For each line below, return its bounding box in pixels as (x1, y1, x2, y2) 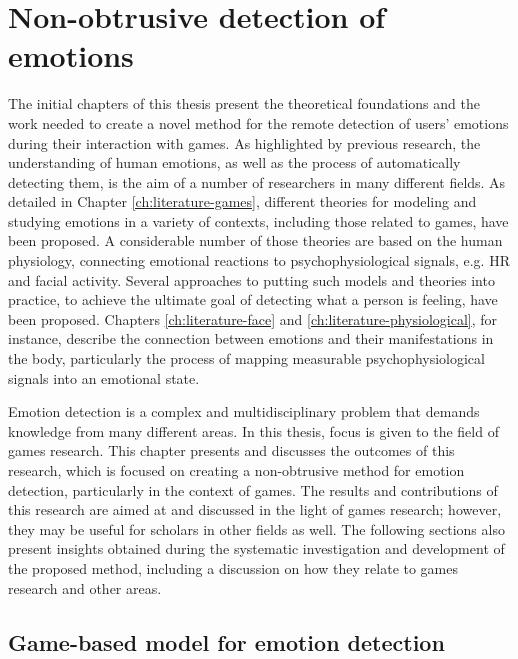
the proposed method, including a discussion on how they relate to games (8, 557, 459, 578)
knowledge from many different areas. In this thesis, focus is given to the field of (8, 420, 499, 441)
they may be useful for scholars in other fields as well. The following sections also (8, 518, 505, 539)
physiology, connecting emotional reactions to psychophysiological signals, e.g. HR (8, 250, 510, 271)
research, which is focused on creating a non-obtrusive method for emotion (8, 460, 465, 480)
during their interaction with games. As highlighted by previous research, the (8, 132, 481, 153)
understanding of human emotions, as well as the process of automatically (8, 152, 461, 173)
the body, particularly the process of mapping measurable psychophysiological (8, 348, 485, 369)
